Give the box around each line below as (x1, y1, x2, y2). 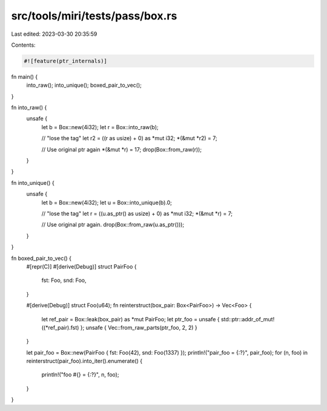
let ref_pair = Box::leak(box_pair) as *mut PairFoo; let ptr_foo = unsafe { (41, 315, 220, 322)
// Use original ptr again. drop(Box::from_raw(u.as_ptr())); (41, 221, 185, 229)
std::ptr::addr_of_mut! (220, 315, 275, 322)
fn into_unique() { (11, 179, 54, 186)
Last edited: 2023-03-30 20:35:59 (11, 30, 97, 38)
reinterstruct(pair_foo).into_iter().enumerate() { (26, 358, 142, 365)
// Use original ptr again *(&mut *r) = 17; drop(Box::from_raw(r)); (41, 145, 202, 153)
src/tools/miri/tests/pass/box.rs (11, 9, 177, 22)
